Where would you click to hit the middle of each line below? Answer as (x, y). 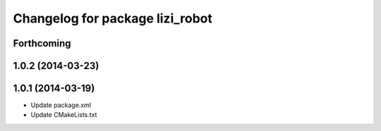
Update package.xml (61, 105)
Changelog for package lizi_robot (113, 18)
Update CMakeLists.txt (64, 115)
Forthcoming (42, 43)
